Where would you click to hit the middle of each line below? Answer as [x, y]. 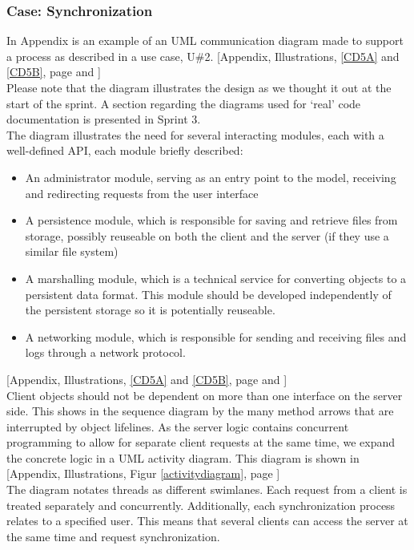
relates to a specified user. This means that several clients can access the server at [207, 521]
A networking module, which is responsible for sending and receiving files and [216, 336]
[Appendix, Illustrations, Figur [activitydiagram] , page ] [143, 473]
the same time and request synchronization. [113, 536]
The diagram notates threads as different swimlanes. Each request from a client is [207, 489]
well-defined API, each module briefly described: [125, 150]
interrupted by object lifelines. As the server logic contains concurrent [178, 426]
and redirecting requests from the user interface [142, 193]
